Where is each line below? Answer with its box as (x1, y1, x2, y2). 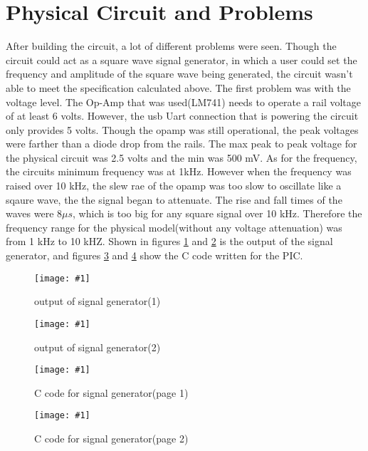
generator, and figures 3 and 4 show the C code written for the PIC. (6, 248, 303, 263)
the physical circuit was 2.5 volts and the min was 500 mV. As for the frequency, (6, 150, 357, 165)
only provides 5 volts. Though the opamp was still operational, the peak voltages (6, 122, 359, 137)
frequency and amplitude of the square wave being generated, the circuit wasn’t (6, 66, 353, 81)
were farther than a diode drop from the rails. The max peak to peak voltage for (6, 136, 357, 151)
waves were (6, 206, 54, 221)
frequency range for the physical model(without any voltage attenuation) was (6, 219, 342, 234)
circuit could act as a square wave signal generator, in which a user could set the (6, 52, 357, 67)
